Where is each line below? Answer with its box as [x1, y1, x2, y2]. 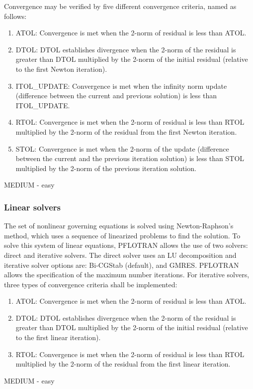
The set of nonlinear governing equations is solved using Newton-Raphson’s [4, 220, 234, 231]
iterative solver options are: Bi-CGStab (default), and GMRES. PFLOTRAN [4, 259, 239, 270]
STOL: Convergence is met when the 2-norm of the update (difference [15, 143, 229, 154]
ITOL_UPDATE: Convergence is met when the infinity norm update [15, 80, 227, 91]
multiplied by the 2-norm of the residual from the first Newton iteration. [15, 126, 237, 137]
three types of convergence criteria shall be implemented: [4, 279, 177, 289]
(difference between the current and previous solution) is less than [15, 90, 217, 101]
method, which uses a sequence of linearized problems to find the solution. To [4, 230, 241, 240]
